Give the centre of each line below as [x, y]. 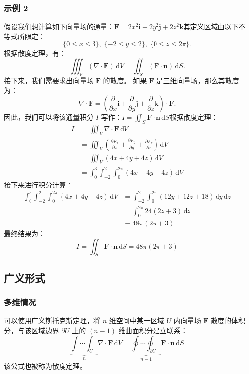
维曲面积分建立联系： [153, 330]
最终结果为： [25, 234]
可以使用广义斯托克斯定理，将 [52, 320]
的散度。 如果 [125, 80]
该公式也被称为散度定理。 [45, 365]
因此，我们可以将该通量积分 [49, 117]
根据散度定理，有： [35, 53]
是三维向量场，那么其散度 [198, 80]
